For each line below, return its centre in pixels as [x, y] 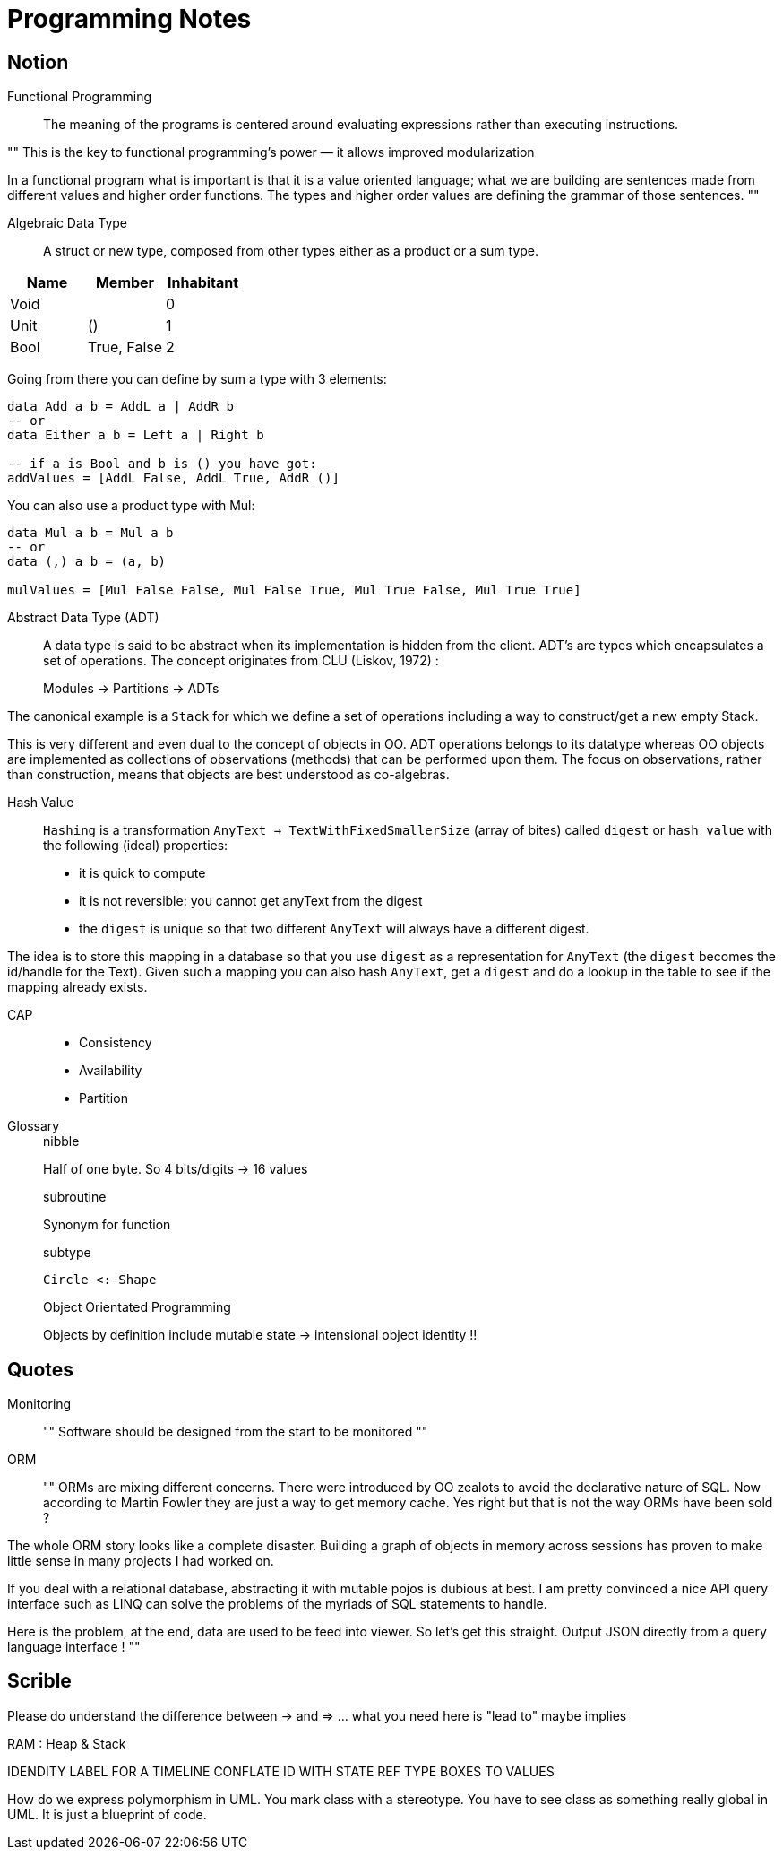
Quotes [41, 1369]
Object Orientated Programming [137, 1307]
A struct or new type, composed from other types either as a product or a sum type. [291, 251]
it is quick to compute [142, 873]
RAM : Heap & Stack [67, 1743]
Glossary [34, 1126]
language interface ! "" [74, 1647]
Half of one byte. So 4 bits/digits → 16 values [176, 1169]
